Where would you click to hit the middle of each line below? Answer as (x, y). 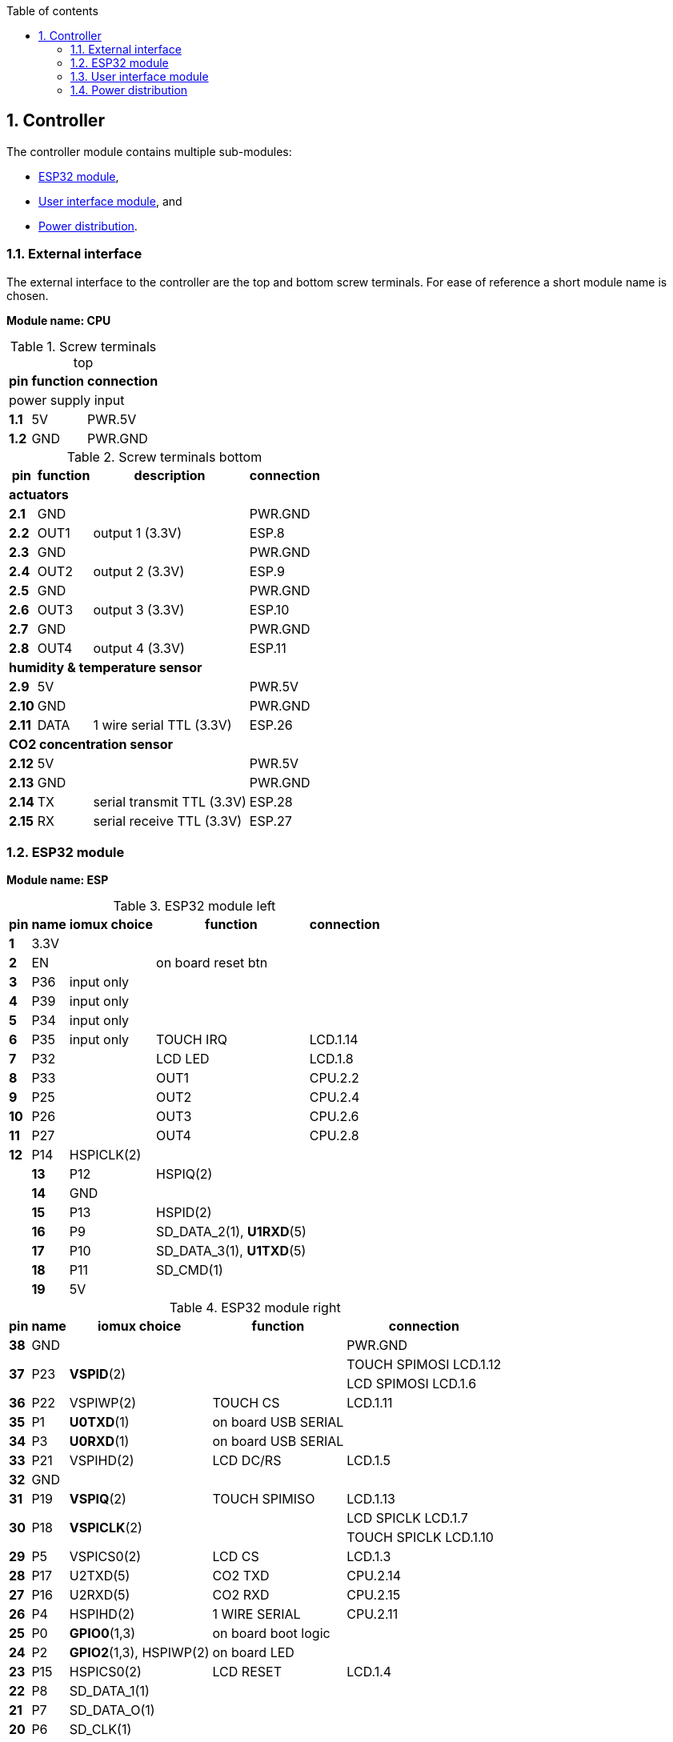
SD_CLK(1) (100, 1730)
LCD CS (236, 1557)
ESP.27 (270, 821)
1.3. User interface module (140, 76)
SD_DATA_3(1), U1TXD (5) (231, 1251)
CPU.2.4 (334, 1097)
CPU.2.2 (334, 1078)
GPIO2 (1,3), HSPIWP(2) (139, 1653)
